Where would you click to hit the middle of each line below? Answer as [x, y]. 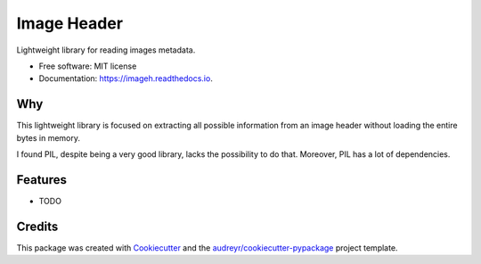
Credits [37, 226]
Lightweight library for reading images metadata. [106, 50]
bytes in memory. [48, 137]
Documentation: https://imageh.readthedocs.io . [126, 78]
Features [41, 180]
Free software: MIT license [88, 66]
